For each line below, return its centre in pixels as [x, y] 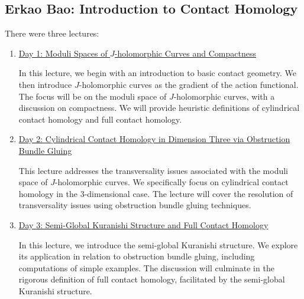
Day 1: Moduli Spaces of [63, 53]
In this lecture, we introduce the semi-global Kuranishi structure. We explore [158, 244]
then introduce [45, 84]
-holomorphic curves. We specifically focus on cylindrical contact [172, 182]
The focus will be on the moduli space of [93, 96]
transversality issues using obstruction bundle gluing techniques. [135, 205]
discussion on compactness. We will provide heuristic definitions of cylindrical [159, 108]
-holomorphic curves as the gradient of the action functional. [189, 84]
